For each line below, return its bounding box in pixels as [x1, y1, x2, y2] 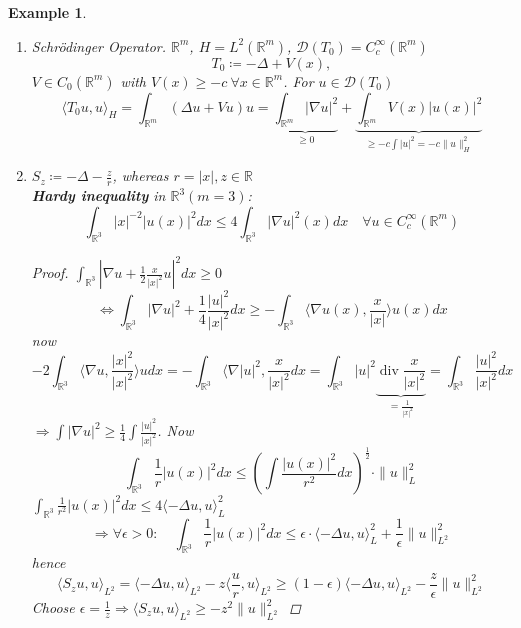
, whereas [112, 165, 169, 186]
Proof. [31, 262, 69, 283]
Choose [31, 597, 75, 618]
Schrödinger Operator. [31, 35, 166, 56]
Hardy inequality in [31, 185, 166, 206]
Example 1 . [8, 2, 87, 22]
